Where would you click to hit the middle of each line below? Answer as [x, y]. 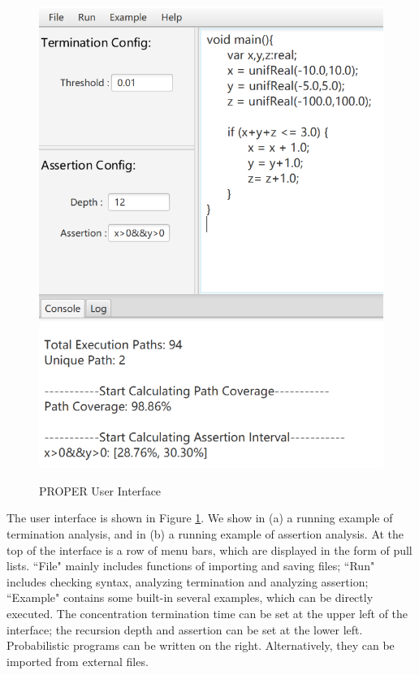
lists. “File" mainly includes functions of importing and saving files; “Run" [191, 566]
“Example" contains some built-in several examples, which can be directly [190, 597]
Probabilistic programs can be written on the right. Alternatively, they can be [201, 645]
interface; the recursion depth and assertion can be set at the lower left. [185, 629]
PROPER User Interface [100, 490]
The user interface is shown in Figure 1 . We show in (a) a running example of [200, 518]
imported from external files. [78, 661]
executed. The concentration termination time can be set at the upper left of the [207, 614]
